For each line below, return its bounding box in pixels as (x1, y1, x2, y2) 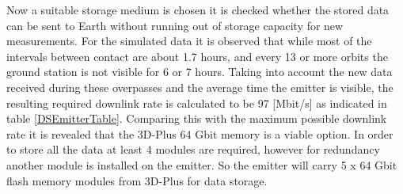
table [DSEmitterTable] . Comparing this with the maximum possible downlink (6, 110, 387, 127)
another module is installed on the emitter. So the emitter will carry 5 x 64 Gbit (6, 156, 397, 173)
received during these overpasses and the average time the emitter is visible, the (6, 78, 393, 95)
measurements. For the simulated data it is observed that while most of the (6, 32, 372, 49)
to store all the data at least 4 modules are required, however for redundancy (6, 141, 380, 158)
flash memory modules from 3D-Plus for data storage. (6, 172, 268, 188)
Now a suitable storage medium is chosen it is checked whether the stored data (6, 2, 390, 17)
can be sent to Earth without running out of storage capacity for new (6, 17, 344, 33)
